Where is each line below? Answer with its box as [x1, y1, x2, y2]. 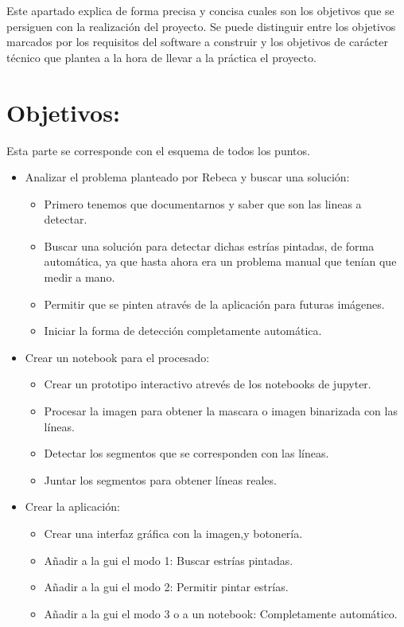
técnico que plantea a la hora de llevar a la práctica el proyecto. [6, 49, 317, 65]
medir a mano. [44, 269, 115, 286]
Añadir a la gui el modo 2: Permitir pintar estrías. [44, 578, 289, 595]
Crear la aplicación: [25, 498, 120, 515]
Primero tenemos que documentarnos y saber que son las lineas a [44, 195, 362, 212]
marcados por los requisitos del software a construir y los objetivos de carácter [6, 33, 389, 50]
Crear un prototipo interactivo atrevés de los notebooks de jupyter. [44, 376, 371, 392]
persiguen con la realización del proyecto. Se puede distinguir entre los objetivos [6, 18, 396, 34]
